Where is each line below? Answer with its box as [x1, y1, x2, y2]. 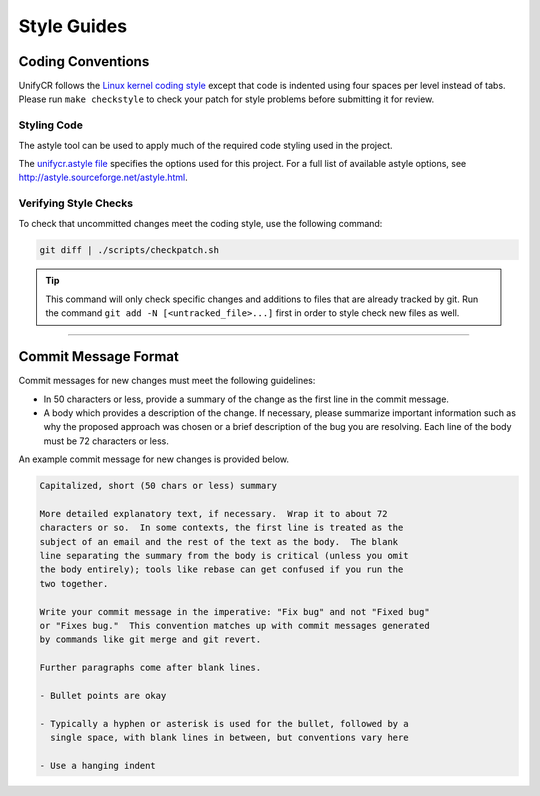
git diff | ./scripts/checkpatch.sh [39, 244, 220, 255]
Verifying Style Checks [18, 196, 134, 210]
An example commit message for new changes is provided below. [18, 453, 290, 465]
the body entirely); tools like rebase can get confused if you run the [39, 564, 404, 575]
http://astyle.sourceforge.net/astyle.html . [18, 171, 189, 184]
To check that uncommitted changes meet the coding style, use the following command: [18, 217, 383, 229]
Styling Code [18, 118, 84, 132]
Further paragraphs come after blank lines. [39, 662, 262, 674]
